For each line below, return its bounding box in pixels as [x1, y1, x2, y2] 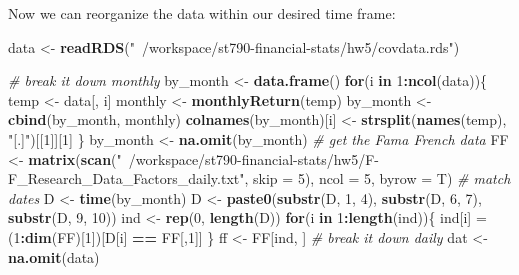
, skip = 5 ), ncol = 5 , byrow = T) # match [244, 168, 511, 189]
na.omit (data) [8, 246, 100, 267]
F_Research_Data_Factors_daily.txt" [8, 168, 245, 189]
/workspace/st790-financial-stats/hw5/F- [128, 148, 379, 169]
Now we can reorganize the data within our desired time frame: [8, 3, 396, 23]
